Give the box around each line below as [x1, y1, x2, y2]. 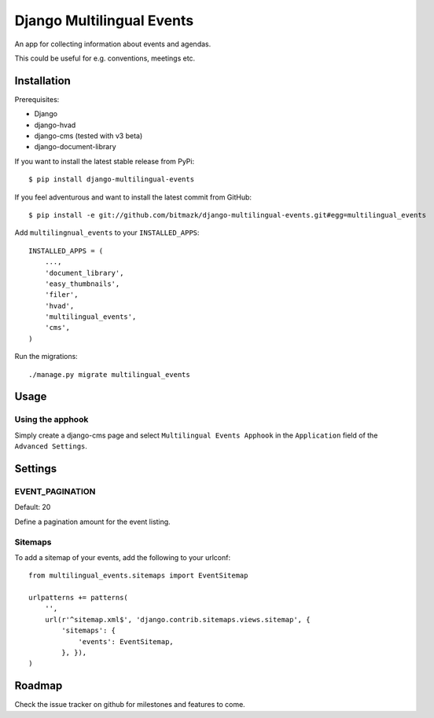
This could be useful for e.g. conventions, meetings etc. [14, 53, 196, 63]
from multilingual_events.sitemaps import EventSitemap [28, 571, 248, 581]
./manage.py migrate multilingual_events [28, 370, 190, 379]
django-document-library [34, 142, 117, 152]
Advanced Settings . [14, 441, 88, 451]
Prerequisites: [14, 94, 60, 104]
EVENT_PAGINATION [14, 485, 96, 496]
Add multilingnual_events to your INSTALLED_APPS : [14, 228, 200, 237]
